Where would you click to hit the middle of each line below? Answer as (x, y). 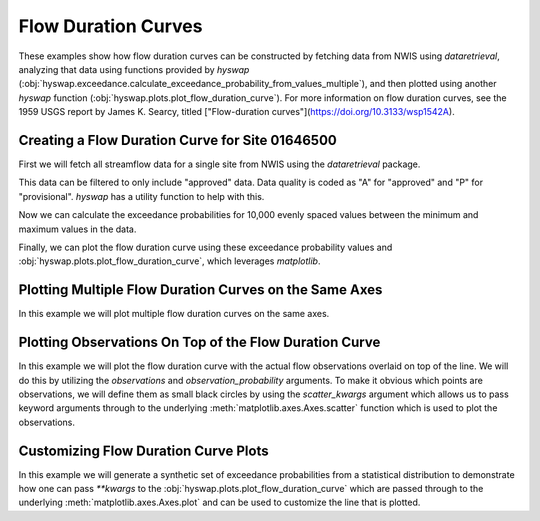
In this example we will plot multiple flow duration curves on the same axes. (174, 314)
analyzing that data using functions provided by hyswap (134, 69)
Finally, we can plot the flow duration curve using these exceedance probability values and (205, 247)
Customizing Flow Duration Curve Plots (143, 450)
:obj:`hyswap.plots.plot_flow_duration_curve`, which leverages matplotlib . (169, 261)
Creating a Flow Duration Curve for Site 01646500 (177, 140)
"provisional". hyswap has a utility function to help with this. (141, 196)
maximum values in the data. (77, 229)
